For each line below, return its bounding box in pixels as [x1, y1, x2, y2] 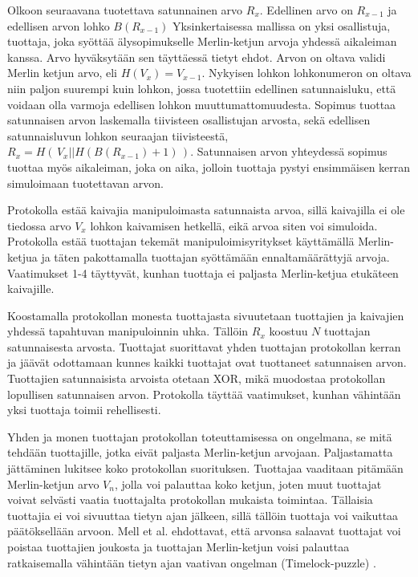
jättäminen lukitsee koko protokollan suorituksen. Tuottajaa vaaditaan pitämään [7, 460, 404, 477]
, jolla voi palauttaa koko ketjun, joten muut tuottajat [114, 475, 382, 492]
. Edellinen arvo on [259, 2, 353, 18]
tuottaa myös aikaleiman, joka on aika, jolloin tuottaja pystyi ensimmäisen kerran [7, 158, 411, 175]
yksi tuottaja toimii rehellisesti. [7, 401, 161, 418]
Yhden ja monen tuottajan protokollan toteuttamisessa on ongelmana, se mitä [7, 428, 392, 445]
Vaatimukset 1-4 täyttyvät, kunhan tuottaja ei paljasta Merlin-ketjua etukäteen [7, 264, 399, 281]
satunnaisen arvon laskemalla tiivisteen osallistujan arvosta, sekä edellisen [7, 112, 371, 128]
